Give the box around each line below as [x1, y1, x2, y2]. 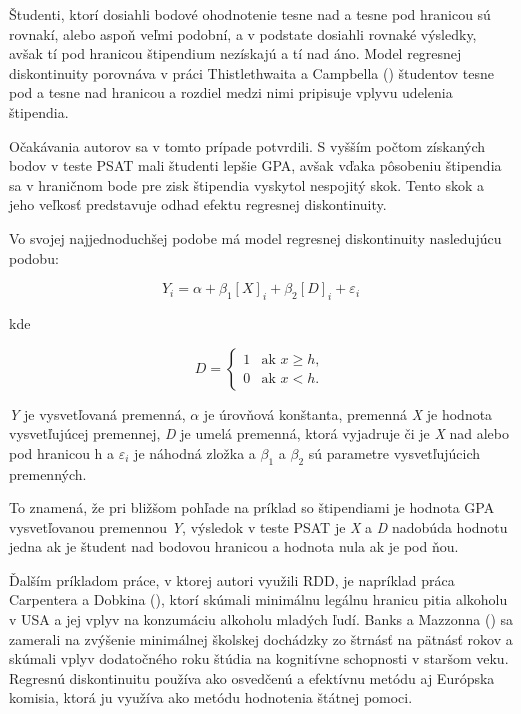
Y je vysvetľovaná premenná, [9, 403, 186, 424]
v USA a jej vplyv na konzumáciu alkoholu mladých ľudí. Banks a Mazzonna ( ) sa [9, 609, 513, 630]
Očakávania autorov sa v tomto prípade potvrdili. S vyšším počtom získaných [9, 135, 486, 156]
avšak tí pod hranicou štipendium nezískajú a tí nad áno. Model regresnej [9, 43, 462, 64]
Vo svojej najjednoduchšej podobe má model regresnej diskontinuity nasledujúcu [9, 227, 502, 248]
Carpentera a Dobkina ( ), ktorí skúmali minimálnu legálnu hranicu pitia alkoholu [9, 589, 508, 610]
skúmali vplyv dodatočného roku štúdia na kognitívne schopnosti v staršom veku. [9, 648, 509, 669]
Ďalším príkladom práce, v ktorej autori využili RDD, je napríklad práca [9, 569, 455, 590]
